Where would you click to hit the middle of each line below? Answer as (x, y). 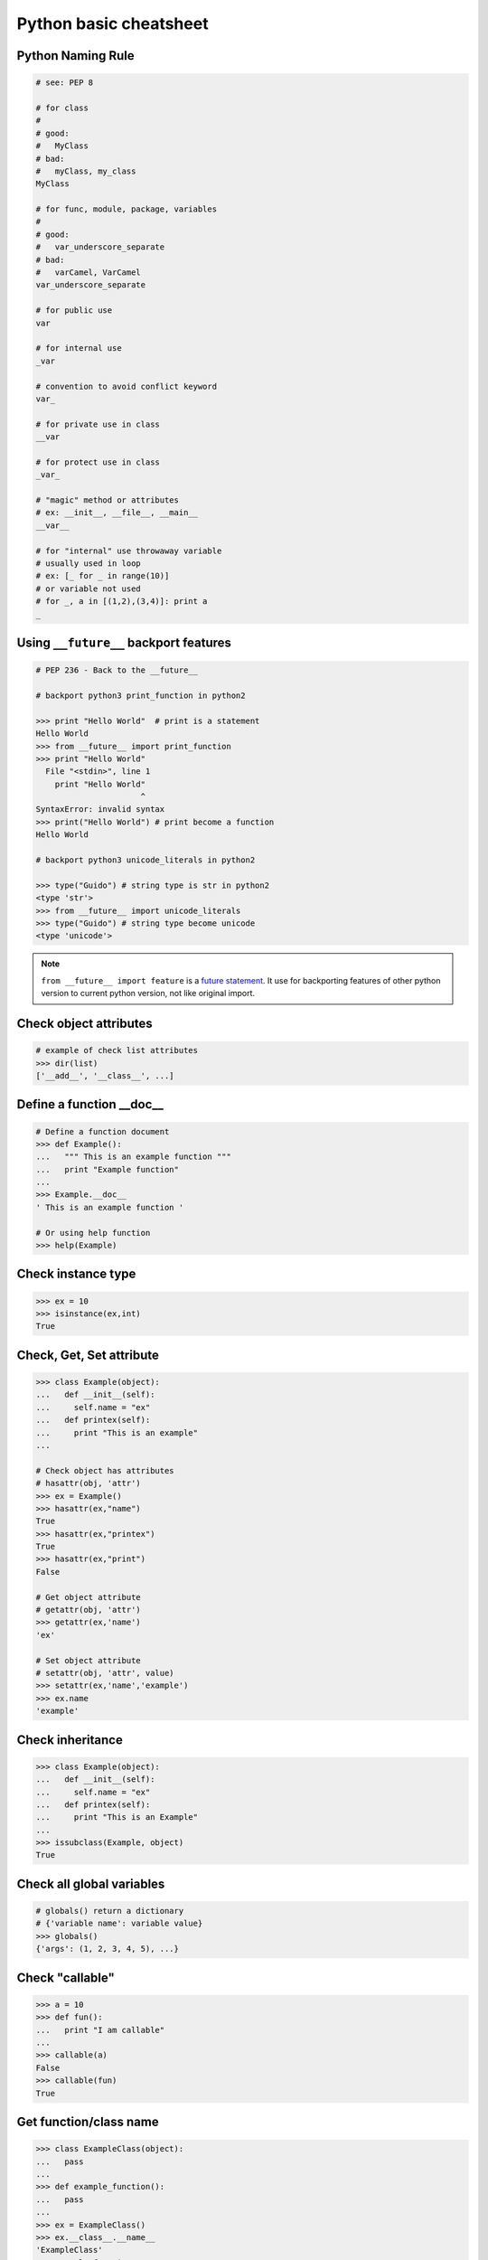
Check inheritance (70, 1740)
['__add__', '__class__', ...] (105, 1075)
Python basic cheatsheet (113, 24)
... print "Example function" (108, 1169)
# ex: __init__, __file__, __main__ (117, 513)
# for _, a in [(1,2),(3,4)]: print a (122, 602)
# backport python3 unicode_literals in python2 (145, 860)
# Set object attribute (89, 1660)
